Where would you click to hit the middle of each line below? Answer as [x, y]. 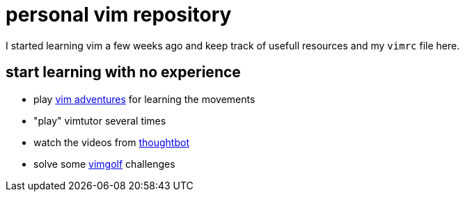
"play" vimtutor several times [100, 120]
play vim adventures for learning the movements [144, 99]
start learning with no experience [123, 72]
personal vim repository [119, 15]
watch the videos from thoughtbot [111, 142]
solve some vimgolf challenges [104, 164]
